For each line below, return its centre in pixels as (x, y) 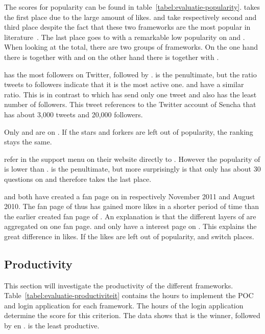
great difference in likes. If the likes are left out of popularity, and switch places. (129, 236)
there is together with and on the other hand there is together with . (112, 57)
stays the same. (28, 142)
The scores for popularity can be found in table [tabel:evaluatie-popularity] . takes (132, 7)
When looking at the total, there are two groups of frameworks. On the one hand (131, 47)
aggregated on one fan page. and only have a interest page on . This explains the (130, 226)
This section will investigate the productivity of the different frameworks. (119, 285)
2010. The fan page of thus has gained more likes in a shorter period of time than (132, 206)
